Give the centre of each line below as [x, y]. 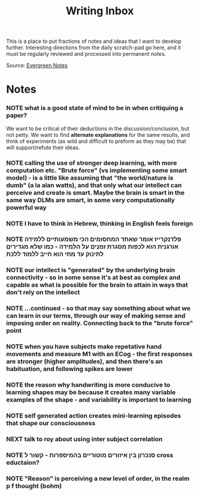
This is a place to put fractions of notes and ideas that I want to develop [94, 41]
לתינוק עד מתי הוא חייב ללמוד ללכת [55, 254]
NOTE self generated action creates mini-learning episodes [94, 416]
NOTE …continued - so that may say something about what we [99, 309]
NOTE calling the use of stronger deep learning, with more [91, 163]
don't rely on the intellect [43, 293]
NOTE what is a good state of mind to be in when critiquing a [95, 108]
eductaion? [23, 462]
